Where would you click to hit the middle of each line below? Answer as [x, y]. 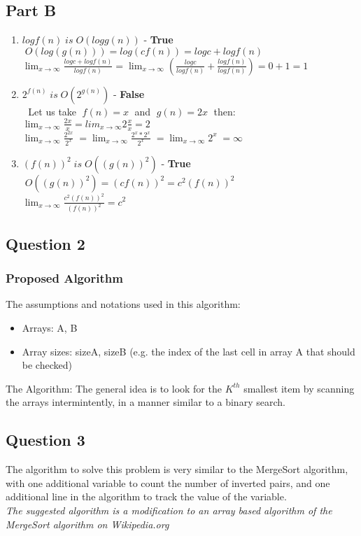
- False [129, 93]
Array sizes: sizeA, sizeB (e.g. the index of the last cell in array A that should [189, 351]
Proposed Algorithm [64, 278]
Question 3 [45, 440]
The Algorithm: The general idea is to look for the [114, 388]
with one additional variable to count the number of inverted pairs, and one [168, 482]
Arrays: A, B [50, 328]
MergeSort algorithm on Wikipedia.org [87, 524]
